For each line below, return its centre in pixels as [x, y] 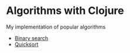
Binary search [31, 38]
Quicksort [26, 44]
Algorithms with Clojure [65, 11]
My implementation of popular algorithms [56, 27]
